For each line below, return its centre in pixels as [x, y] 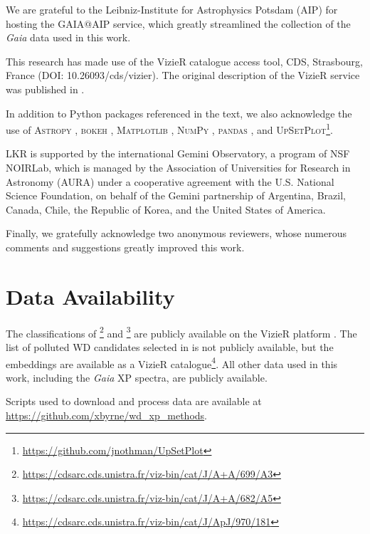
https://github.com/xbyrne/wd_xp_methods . [106, 415]
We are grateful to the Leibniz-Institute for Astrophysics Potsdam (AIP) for [172, 9]
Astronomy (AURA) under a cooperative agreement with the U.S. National [170, 181]
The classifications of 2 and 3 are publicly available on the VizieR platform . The [181, 332]
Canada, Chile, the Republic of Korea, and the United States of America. [166, 209]
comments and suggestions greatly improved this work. [125, 247]
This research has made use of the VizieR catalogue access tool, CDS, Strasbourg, [184, 61]
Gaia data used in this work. [68, 37]
